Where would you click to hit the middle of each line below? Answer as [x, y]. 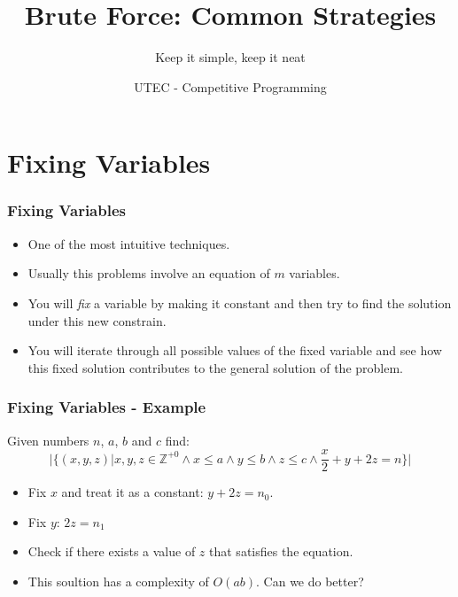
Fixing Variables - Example [107, 407]
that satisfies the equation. [281, 551]
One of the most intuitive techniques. [129, 243]
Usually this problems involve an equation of [149, 273]
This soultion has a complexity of [118, 581]
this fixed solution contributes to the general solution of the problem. [215, 367]
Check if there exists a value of [112, 551]
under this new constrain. [97, 320]
